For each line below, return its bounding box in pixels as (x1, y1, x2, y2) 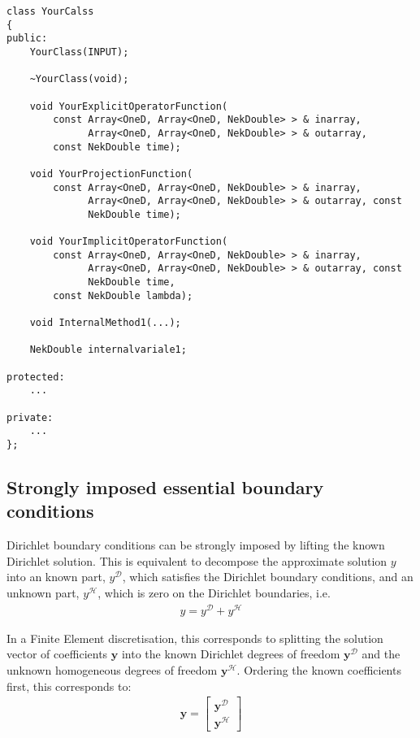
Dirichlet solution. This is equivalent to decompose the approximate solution (6, 552, 388, 569)
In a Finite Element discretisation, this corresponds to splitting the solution (6, 629, 383, 646)
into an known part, (6, 568, 106, 585)
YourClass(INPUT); (29, 46, 129, 58)
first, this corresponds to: (6, 677, 132, 694)
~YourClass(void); (29, 73, 129, 85)
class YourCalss (6, 6, 94, 17)
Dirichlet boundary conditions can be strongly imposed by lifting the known (6, 536, 385, 553)
